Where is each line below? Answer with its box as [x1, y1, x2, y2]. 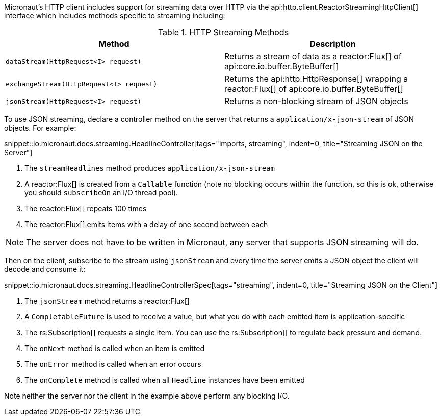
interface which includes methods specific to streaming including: [4, 11, 225, 20]
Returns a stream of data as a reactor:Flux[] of [224, 51, 402, 61]
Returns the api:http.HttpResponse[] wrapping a [224, 73, 408, 84]
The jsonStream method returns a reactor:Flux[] [24, 297, 190, 305]
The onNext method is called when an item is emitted [24, 344, 204, 353]
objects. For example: [4, 123, 76, 132]
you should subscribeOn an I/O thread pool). [24, 188, 178, 197]
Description [309, 39, 356, 49]
